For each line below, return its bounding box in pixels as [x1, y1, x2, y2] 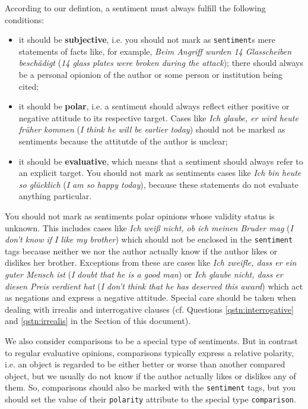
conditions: [5, 13, 45, 26]
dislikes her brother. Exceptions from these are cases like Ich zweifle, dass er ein [5, 256, 297, 269]
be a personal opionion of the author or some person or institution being [18, 68, 283, 81]
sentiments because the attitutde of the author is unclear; [18, 135, 228, 147]
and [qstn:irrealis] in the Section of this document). [5, 314, 191, 327]
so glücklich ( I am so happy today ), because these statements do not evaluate [18, 178, 299, 190]
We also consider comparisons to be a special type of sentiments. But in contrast [5, 334, 298, 347]
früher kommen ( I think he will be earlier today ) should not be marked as [18, 123, 285, 136]
